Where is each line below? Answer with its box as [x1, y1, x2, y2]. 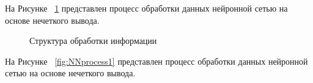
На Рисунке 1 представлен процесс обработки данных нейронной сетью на [5, 2, 288, 14]
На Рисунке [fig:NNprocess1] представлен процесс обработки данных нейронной [5, 54, 308, 67]
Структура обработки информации [29, 34, 157, 47]
